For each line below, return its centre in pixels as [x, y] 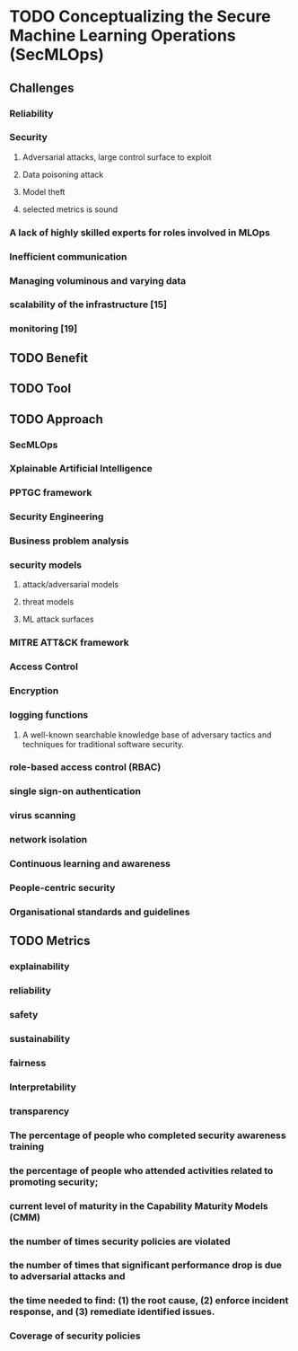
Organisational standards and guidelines [100, 912]
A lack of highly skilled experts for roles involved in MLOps [140, 233]
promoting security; [54, 1181]
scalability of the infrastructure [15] [88, 305]
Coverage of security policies [75, 1336]
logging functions [49, 715]
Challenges [42, 88]
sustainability [40, 1039]
